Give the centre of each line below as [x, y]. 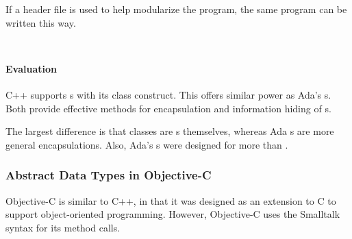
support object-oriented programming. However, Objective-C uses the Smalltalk [173, 214]
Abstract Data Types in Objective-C [109, 175]
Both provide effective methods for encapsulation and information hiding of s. [168, 108]
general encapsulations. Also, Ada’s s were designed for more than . [147, 144]
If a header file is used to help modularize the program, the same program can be [176, 9]
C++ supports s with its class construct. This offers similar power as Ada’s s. [168, 94]
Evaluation [31, 68]
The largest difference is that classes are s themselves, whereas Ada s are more [170, 131]
